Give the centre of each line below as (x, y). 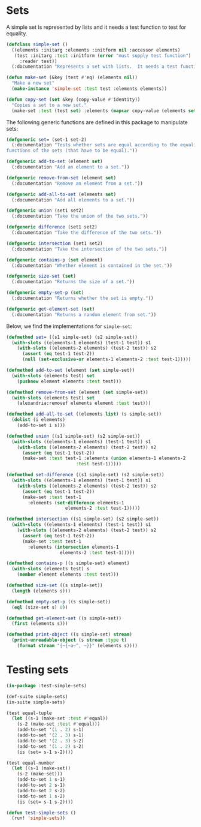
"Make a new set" (33, 83)
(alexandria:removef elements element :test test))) (84, 403)
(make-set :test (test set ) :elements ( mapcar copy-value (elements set (104, 111)
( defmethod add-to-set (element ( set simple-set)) (71, 370)
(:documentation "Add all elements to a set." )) (73, 200)
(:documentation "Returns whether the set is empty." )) (83, 298)
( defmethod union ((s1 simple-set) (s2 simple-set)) (73, 436)
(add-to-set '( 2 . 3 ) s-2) (51, 741)
